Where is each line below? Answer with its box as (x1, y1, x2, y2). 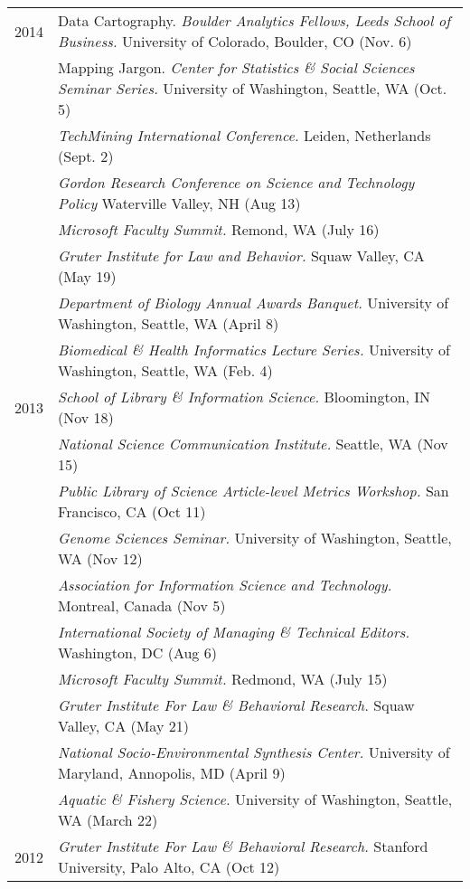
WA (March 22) (58, 809, 158, 830)
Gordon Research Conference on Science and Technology (58, 172, 415, 193)
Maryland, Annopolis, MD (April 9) (58, 762, 286, 783)
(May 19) (58, 266, 117, 287)
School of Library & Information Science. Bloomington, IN (58, 386, 431, 407)
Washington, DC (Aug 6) (58, 642, 217, 663)
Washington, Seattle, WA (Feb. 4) (58, 360, 273, 381)
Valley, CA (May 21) (58, 715, 189, 736)
